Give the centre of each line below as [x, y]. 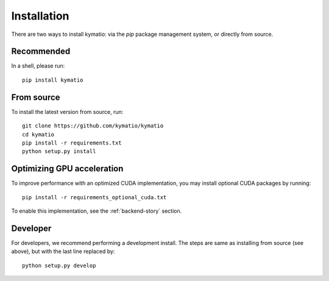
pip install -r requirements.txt [72, 143]
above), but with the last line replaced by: [63, 251]
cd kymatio [38, 134]
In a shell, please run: [38, 66]
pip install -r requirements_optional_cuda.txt [94, 197]
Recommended [41, 52]
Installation [40, 16]
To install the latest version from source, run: [67, 112]
